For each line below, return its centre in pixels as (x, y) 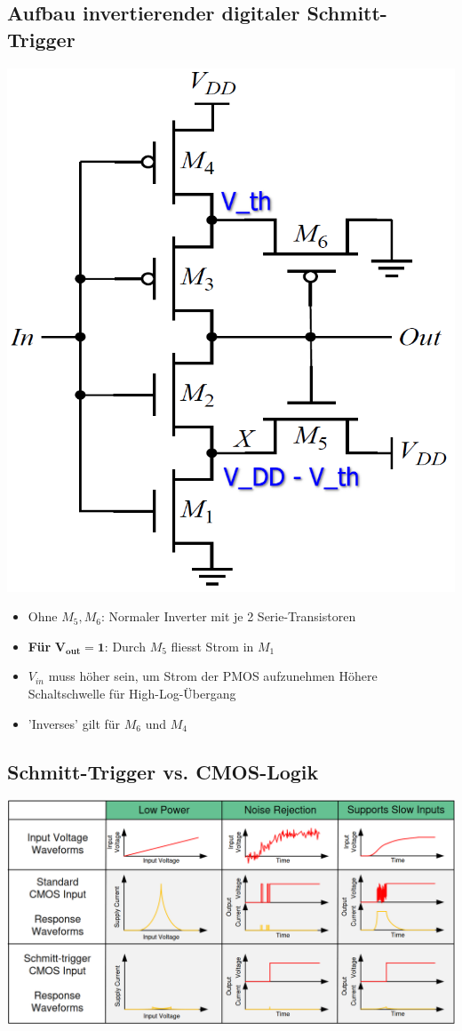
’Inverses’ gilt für (74, 723)
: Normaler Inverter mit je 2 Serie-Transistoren (228, 616)
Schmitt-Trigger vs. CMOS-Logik (163, 771)
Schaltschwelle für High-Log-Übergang (132, 693)
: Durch (125, 646)
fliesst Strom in (212, 646)
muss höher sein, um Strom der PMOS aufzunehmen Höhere (213, 676)
